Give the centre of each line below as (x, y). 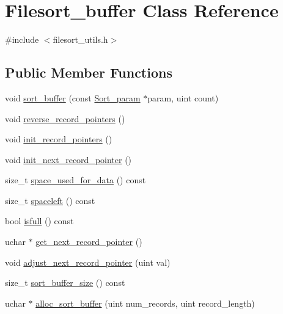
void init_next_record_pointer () (68, 159)
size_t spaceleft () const (50, 200)
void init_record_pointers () (59, 139)
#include (22, 39)
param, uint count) (183, 97)
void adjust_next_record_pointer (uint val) (88, 262)
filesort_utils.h (80, 39)
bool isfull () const (39, 221)
